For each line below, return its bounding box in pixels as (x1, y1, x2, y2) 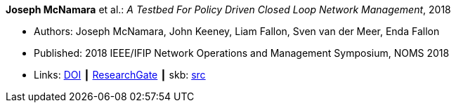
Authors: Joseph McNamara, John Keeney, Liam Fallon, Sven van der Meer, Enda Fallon (34, 25, 440, 37)
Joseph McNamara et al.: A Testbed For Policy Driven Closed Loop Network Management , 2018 (6, 4, 451, 15)
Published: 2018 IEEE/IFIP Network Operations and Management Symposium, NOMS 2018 (34, 47, 450, 59)
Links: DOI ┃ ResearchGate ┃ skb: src (34, 69, 206, 81)
